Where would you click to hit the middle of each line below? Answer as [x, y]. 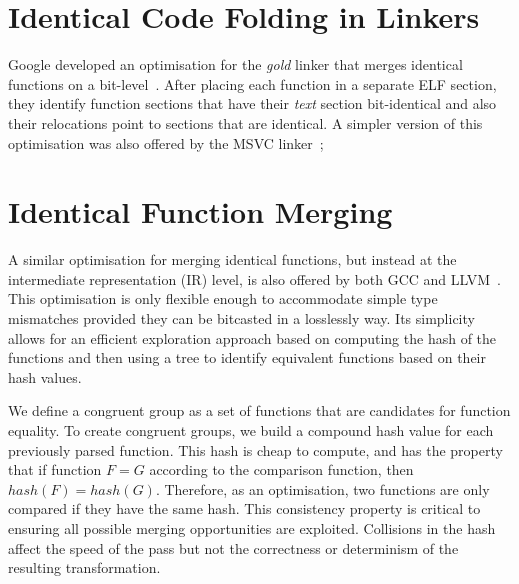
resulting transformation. [84, 567]
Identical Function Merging [200, 211]
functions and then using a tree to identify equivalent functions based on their [247, 357]
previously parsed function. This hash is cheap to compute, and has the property [255, 449]
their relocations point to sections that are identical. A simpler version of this [245, 122]
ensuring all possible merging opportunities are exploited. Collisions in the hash [252, 527]
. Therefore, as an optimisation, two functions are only [322, 488]
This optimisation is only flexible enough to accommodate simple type [223, 298]
